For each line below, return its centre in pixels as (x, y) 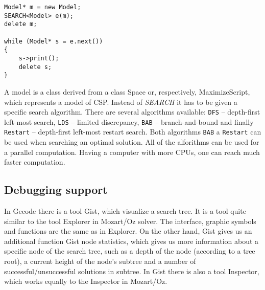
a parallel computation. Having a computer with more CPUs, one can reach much (132, 152)
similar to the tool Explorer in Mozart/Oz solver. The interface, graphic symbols (130, 221)
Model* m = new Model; (43, 7)
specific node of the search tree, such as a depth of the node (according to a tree (130, 251)
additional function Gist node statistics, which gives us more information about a (131, 241)
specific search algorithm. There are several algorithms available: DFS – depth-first (132, 112)
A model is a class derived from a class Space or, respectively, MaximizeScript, (127, 91)
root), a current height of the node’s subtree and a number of (100, 261)
